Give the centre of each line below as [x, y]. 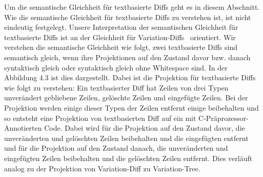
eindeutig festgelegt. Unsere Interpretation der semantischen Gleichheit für [121, 27]
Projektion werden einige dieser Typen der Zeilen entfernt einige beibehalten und [131, 107]
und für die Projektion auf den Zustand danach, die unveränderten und [116, 148]
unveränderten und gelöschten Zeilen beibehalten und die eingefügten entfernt [126, 138]
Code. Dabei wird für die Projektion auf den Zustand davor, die [145, 128]
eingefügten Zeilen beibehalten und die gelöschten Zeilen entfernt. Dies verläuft [128, 158]
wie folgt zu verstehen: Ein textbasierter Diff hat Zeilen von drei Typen [116, 87]
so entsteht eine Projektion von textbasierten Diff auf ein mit [100, 118]
